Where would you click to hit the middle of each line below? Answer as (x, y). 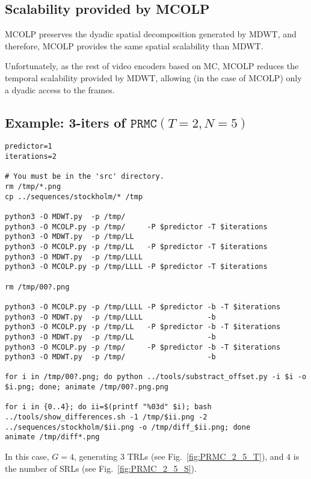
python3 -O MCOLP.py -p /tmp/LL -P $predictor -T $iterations (136, 246)
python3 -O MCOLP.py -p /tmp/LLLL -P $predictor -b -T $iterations (143, 307)
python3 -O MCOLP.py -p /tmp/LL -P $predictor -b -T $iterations (143, 327)
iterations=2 (31, 157)
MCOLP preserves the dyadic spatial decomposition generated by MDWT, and (151, 34)
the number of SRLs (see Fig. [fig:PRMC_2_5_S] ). (101, 468)
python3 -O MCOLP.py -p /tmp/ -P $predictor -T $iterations (136, 227)
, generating (96, 456)
